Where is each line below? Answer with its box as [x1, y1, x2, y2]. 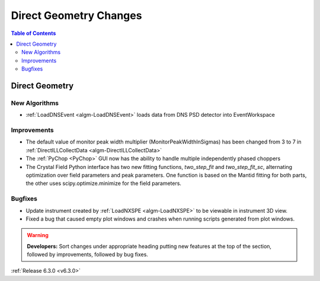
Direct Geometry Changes [11, 9, 142, 22]
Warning [27, 232, 49, 239]
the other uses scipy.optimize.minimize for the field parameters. [25, 180, 182, 187]
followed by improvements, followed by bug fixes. [27, 251, 148, 258]
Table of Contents [11, 30, 56, 37]
